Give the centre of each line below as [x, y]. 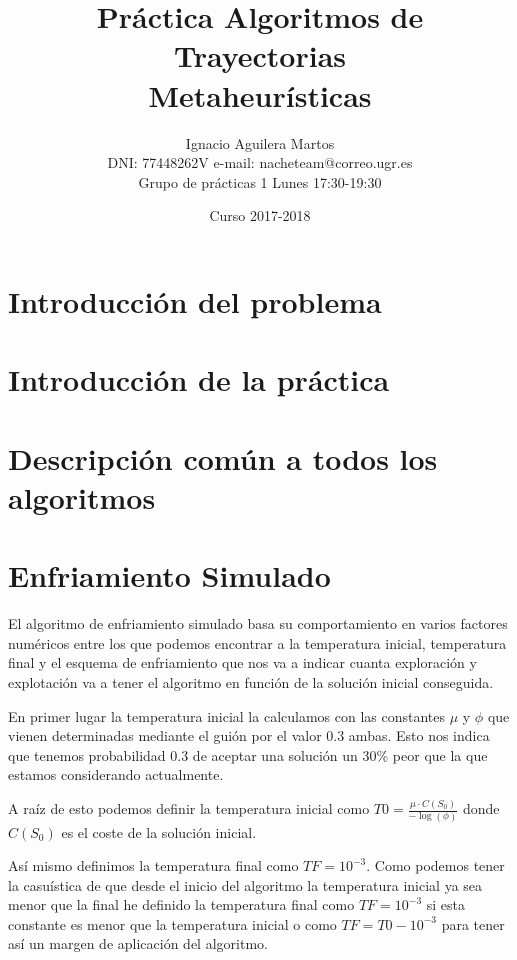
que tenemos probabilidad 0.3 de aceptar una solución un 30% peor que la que [248, 754]
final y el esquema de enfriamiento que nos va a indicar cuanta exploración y [242, 662]
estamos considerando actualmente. [116, 774]
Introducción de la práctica [199, 379]
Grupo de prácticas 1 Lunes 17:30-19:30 [260, 181]
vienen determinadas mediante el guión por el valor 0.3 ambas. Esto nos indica [249, 735]
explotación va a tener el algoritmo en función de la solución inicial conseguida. [251, 681]
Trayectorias [260, 55]
